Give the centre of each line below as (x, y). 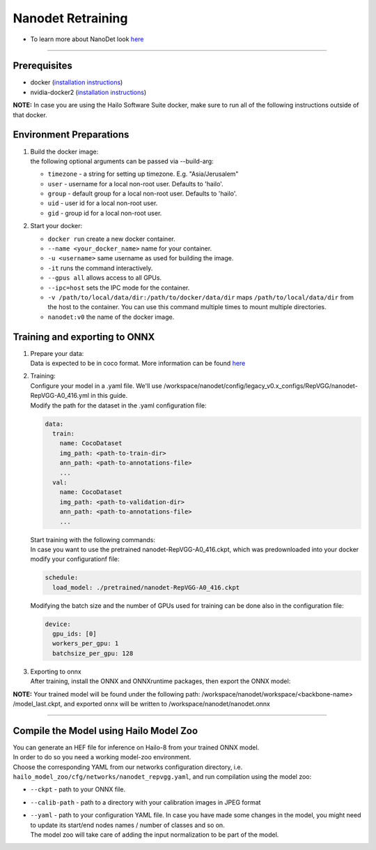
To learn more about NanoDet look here (87, 39)
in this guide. (109, 396)
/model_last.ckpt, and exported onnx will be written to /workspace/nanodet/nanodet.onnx (142, 703)
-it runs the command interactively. (100, 268)
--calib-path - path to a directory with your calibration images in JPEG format (146, 802)
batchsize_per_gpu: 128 (93, 653)
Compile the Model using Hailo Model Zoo (105, 730)
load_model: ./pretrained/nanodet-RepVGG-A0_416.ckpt (146, 587)
